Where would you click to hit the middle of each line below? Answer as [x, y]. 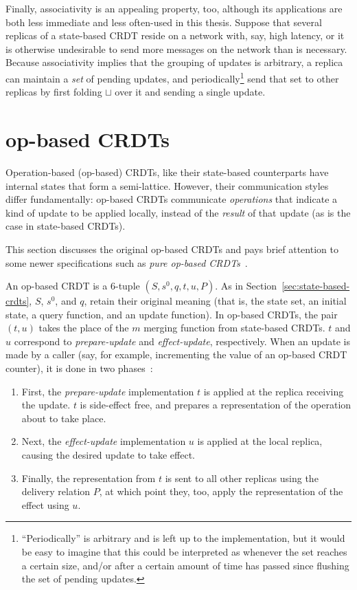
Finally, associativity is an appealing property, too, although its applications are [174, 8]
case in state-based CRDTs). [66, 226]
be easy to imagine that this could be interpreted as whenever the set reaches [184, 551]
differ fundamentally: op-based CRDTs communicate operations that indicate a [172, 199]
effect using [45, 504]
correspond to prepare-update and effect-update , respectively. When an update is [182, 341]
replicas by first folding [54, 92]
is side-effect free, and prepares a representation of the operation [216, 405]
